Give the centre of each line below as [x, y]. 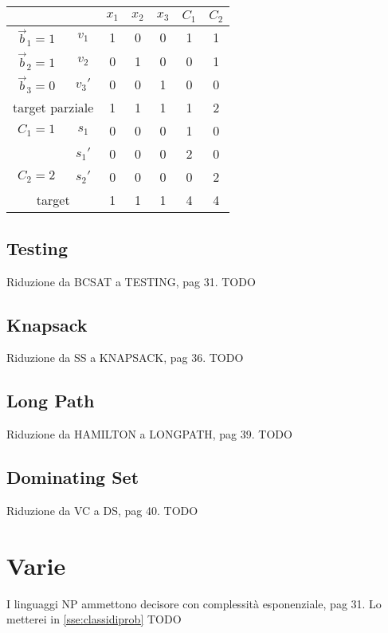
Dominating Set [73, 477]
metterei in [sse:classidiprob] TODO [94, 619]
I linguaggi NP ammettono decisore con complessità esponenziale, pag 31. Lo [194, 603]
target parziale [53, 108]
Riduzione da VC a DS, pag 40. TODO [102, 510]
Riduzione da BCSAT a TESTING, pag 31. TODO [131, 281]
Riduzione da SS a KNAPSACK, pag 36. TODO [125, 358]
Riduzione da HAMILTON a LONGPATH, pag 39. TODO [149, 434]
